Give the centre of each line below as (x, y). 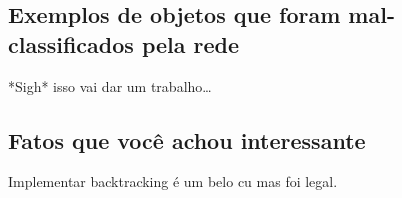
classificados (71, 43)
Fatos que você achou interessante (187, 139)
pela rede (190, 43)
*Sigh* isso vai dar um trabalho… (110, 85)
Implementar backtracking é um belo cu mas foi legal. (173, 181)
